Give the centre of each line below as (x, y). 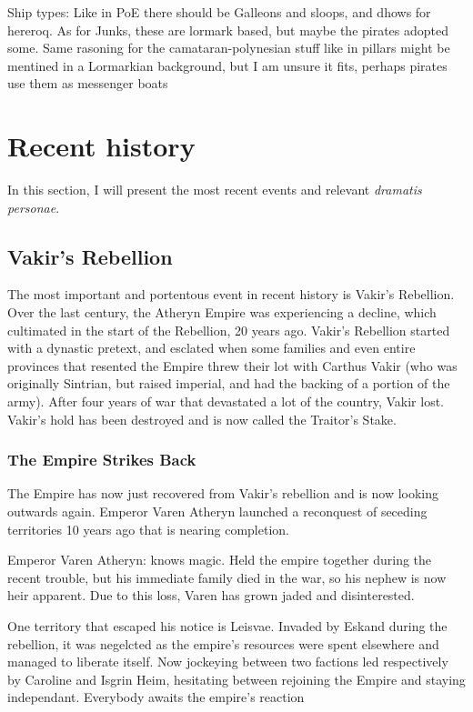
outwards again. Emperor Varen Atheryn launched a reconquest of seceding (217, 511)
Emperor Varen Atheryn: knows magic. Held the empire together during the (220, 560)
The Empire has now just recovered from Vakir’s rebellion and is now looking (223, 493)
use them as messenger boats (88, 83)
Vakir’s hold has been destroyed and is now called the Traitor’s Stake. (202, 419)
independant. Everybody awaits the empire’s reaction (156, 697)
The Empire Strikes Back (102, 460)
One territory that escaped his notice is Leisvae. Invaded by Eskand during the (227, 626)
